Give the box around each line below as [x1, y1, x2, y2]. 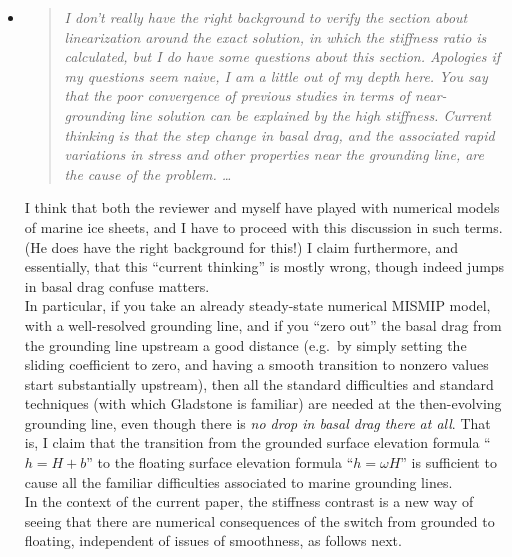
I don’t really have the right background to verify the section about [64, 7, 468, 27]
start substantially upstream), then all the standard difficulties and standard [24, 373, 494, 394]
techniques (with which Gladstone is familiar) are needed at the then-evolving [24, 393, 502, 414]
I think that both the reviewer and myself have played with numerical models [24, 197, 500, 218]
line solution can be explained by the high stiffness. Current [129, 104, 492, 125]
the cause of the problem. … [64, 163, 232, 184]
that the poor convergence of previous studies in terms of [64, 85, 410, 106]
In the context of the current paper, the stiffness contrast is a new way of [24, 491, 474, 512]
